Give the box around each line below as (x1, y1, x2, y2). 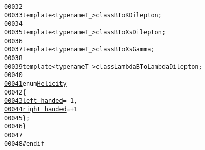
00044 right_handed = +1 (4, 105, 78, 113)
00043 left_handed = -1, (4, 97, 78, 105)
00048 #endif (4, 140, 45, 147)
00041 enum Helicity (4, 80, 67, 87)
